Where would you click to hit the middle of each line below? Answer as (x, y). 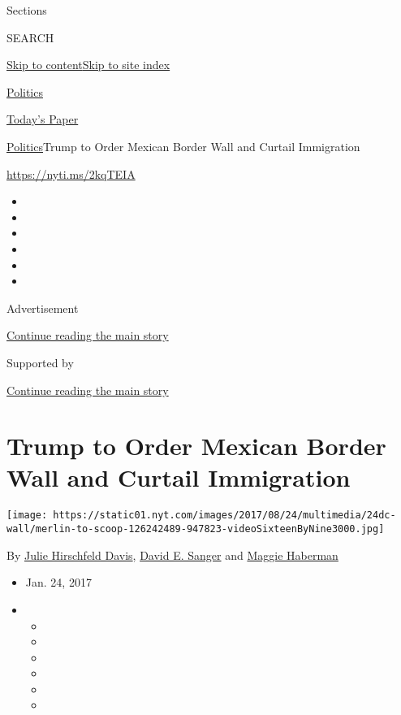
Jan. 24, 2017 (58, 582)
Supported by (40, 362)
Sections (27, 10)
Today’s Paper (43, 119)
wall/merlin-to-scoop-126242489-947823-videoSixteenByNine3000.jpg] (196, 529)
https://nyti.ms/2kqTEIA (71, 173)
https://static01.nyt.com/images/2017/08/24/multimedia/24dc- (224, 516)
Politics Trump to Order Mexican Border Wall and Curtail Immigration (183, 146)
